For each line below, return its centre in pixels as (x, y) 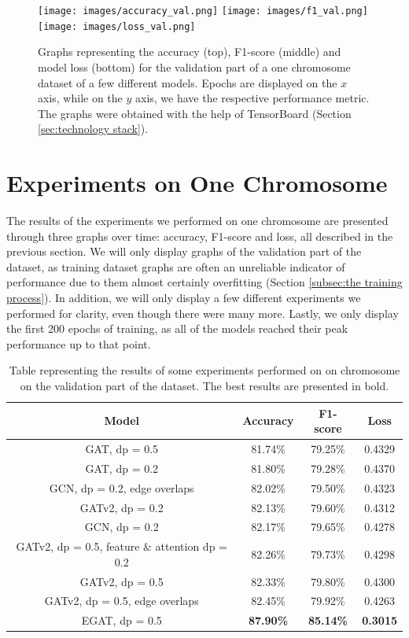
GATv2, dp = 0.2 (122, 507)
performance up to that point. (79, 343)
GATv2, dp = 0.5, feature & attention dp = (122, 546)
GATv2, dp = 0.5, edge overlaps (122, 601)
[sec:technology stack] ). (93, 129)
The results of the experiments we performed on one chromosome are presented (197, 220)
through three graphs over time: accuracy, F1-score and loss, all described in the (200, 236)
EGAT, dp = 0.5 (122, 620)
